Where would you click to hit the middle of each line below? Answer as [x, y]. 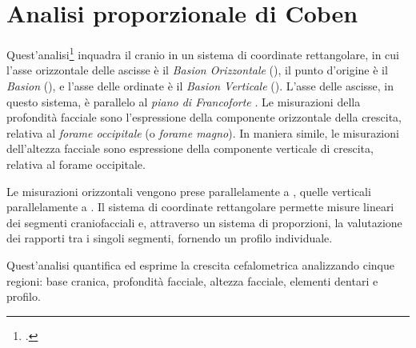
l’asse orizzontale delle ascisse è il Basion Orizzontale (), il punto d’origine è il [197, 70]
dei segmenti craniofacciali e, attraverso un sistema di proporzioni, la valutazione [204, 222]
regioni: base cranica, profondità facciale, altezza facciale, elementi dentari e [192, 280]
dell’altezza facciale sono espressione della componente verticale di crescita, [190, 148]
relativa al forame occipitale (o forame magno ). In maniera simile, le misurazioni [203, 132]
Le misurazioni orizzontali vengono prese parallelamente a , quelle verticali [189, 191]
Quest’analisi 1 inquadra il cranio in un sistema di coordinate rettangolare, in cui [203, 53]
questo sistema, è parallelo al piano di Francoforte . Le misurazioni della [184, 101]
